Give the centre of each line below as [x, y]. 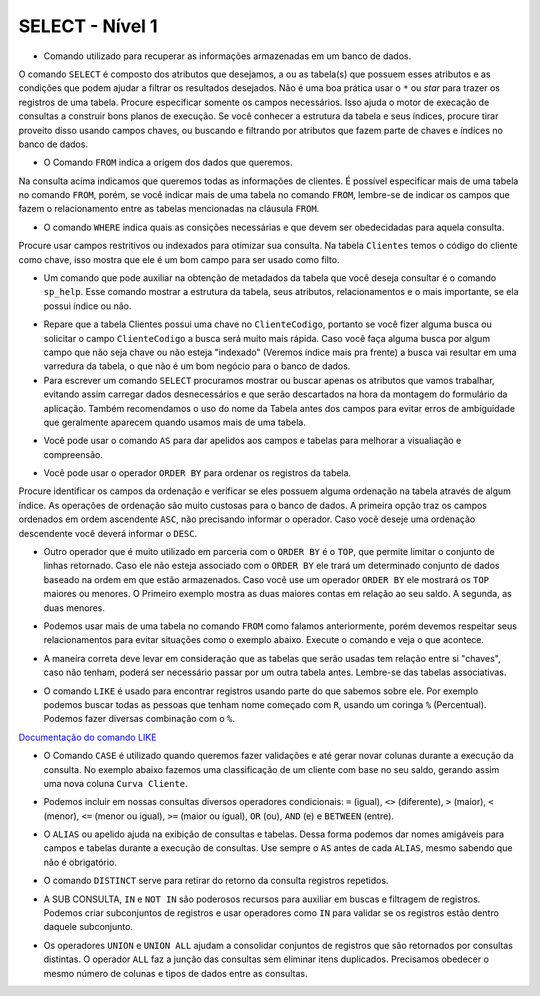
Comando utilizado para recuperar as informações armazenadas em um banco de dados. [227, 56]
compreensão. [73, 454]
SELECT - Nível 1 [88, 26]
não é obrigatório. [80, 862]
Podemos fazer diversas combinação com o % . [139, 719]
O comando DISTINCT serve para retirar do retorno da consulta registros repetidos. [216, 881]
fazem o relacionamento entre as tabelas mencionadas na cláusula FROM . [169, 209]
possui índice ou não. [87, 306]
